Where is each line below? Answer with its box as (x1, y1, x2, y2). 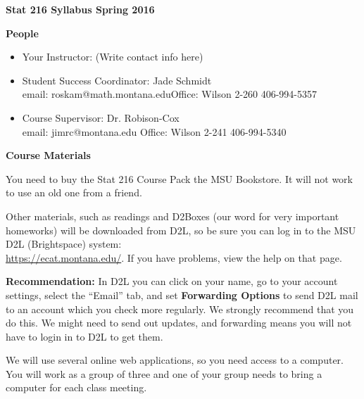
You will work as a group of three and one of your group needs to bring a (6, 366, 322, 381)
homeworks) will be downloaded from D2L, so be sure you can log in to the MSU (6, 222, 356, 237)
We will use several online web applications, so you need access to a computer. (6, 353, 344, 367)
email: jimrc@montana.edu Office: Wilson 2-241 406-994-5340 (22, 124, 287, 139)
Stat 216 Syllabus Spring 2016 (6, 2, 155, 16)
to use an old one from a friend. (6, 185, 142, 200)
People (6, 25, 39, 40)
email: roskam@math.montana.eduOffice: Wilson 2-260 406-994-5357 (22, 87, 318, 101)
